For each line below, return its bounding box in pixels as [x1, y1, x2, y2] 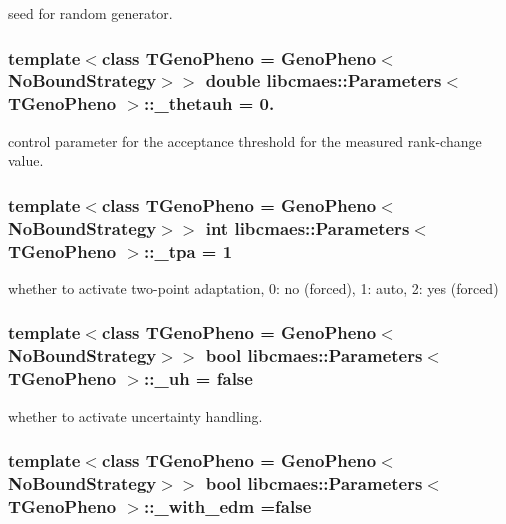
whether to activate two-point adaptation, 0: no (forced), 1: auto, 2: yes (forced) [8, 277, 499, 298]
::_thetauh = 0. [144, 91, 275, 116]
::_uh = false [144, 366, 253, 391]
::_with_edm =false [144, 493, 312, 518]
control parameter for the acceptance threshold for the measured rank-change [8, 130, 482, 151]
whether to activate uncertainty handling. [8, 405, 263, 426]
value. [8, 150, 44, 171]
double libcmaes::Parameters [205, 68, 442, 93]
